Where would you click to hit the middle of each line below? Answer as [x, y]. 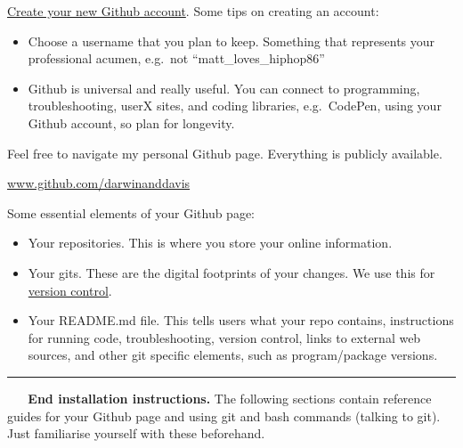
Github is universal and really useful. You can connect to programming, [224, 88]
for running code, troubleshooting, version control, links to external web [224, 337]
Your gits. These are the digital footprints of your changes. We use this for [231, 272]
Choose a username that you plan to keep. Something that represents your [231, 41]
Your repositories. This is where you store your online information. [210, 243]
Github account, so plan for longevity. [131, 122]
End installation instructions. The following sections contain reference [230, 398]
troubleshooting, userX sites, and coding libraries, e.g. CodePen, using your [235, 106]
